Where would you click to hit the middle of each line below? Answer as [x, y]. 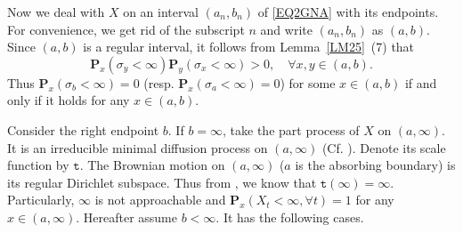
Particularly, [41, 200]
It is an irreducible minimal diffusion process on [138, 147]
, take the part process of [291, 129]
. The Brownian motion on [152, 165]
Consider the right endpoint [83, 129]
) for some [308, 82]
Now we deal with [56, 12]
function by [38, 165]
